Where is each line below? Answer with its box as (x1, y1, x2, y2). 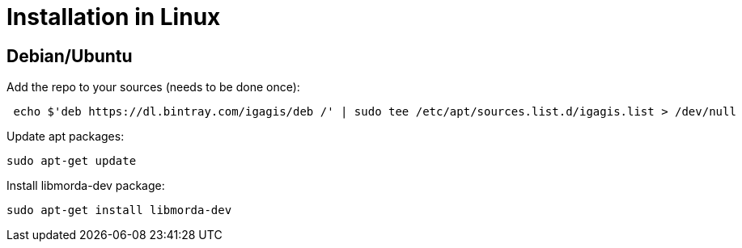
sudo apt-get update (6, 154, 137, 168)
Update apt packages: (6, 129, 125, 144)
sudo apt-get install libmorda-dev (6, 204, 232, 217)
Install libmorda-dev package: (6, 179, 165, 193)
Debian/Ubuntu (6, 45, 133, 66)
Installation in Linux (6, 3, 221, 31)
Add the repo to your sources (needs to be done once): (6, 80, 300, 95)
